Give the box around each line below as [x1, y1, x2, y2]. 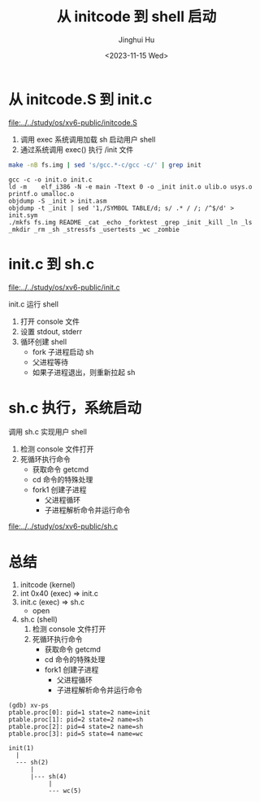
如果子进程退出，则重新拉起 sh [32, 367, 136, 377]
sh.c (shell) [19, 615, 58, 625]
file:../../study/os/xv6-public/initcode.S [8, 117, 138, 127]
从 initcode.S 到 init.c [8, 90, 153, 108]
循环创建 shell [19, 337, 67, 347]
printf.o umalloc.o [8, 190, 75, 198]
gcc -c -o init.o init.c [8, 176, 93, 184]
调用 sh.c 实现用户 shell [8, 427, 88, 437]
